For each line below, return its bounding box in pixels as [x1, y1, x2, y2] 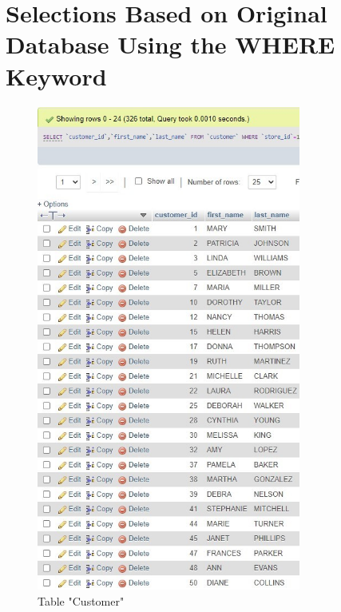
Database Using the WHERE [6, 28, 335, 61]
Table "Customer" [38, 592, 125, 609]
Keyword [6, 59, 107, 92]
